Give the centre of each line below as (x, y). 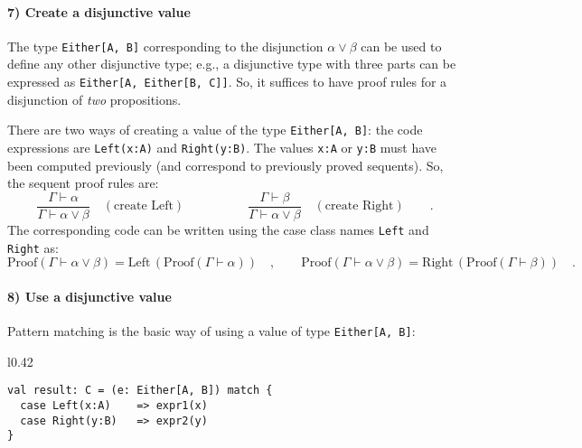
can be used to (401, 46)
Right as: (33, 247)
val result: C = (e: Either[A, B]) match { (140, 391)
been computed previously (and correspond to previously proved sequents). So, (225, 165)
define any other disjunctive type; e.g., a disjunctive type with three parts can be (232, 64)
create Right (359, 206)
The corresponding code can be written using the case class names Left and (218, 229)
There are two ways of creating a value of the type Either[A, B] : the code (215, 130)
